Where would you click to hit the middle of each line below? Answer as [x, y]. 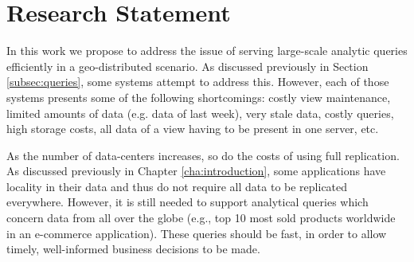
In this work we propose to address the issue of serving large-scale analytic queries [207, 51]
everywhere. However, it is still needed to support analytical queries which [187, 202]
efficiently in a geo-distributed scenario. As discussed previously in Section [187, 66]
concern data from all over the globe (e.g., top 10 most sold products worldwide [201, 218]
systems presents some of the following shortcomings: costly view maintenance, [199, 97]
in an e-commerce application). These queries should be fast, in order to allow [197, 233]
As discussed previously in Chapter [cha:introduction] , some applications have [196, 171]
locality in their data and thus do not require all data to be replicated [177, 186]
